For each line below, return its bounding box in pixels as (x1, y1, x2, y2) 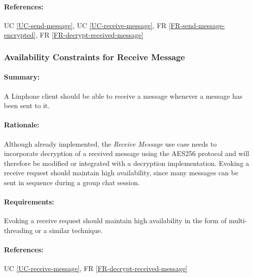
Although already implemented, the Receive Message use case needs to (4, 138, 217, 149)
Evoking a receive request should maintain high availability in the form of (4, 215, 227, 226)
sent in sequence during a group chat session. (4, 177, 140, 187)
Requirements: (4, 197, 54, 207)
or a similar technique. (35, 225, 103, 235)
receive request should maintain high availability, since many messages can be (4, 167, 238, 178)
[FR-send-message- (169, 20, 225, 30)
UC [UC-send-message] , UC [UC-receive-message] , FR (4, 20, 167, 30)
